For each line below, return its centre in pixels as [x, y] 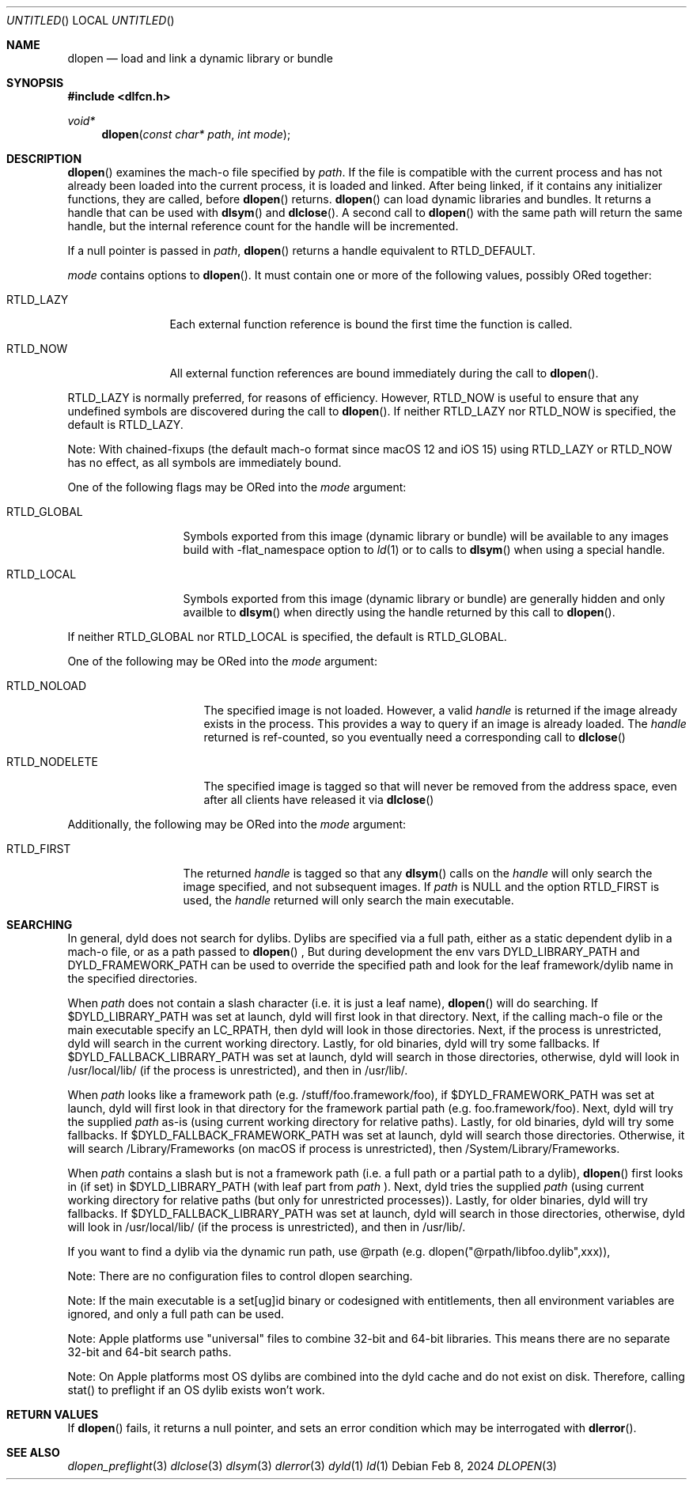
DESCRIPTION [44, 159]
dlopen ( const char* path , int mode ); [196, 134]
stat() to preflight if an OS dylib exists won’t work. [196, 1390]
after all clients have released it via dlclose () [319, 800]
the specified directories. [133, 978]
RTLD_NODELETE [52, 762]
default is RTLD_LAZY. [125, 425]
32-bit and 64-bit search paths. [150, 1352]
